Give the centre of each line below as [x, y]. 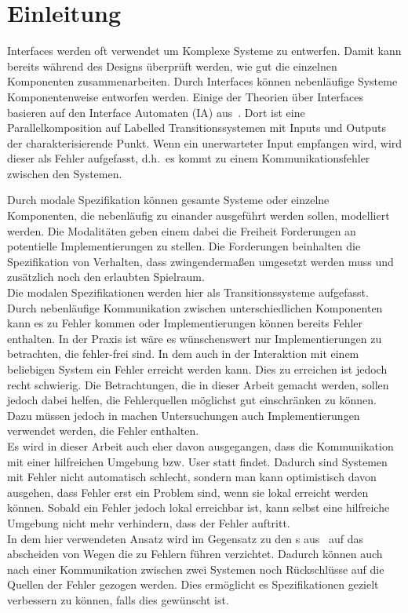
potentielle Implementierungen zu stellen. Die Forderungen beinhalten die [184, 246]
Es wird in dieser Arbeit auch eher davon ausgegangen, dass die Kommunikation [200, 445]
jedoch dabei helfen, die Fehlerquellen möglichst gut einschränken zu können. [192, 400]
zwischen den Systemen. [65, 173]
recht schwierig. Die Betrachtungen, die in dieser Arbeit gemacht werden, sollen [198, 384]
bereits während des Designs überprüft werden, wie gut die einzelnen [172, 66]
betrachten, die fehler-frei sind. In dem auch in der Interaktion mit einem [183, 354]
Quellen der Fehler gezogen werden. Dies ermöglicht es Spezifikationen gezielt [193, 584]
